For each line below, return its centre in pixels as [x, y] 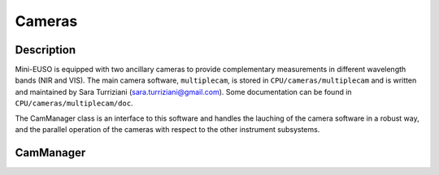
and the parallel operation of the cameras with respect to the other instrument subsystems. [167, 130]
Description [46, 50]
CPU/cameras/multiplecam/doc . [74, 103]
